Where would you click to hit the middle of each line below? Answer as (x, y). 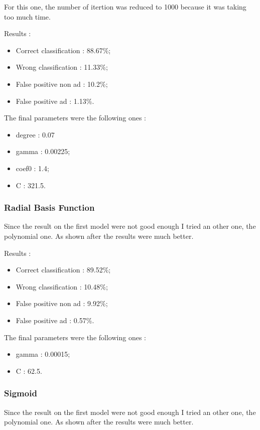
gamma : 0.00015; (43, 354)
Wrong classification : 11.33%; (62, 67)
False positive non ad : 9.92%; (62, 303)
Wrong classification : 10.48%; (62, 286)
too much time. (27, 16)
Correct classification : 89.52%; (63, 270)
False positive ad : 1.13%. (55, 101)
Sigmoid (21, 393)
